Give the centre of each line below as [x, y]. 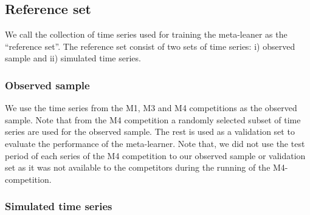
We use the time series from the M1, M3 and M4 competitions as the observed [151, 108]
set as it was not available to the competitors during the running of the [138, 167]
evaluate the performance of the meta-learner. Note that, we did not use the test [155, 143]
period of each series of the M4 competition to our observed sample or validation [155, 155]
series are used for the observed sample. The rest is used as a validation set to [150, 131]
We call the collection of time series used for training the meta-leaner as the [146, 34]
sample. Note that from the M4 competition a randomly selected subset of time [153, 119]
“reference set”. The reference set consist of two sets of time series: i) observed [150, 46]
